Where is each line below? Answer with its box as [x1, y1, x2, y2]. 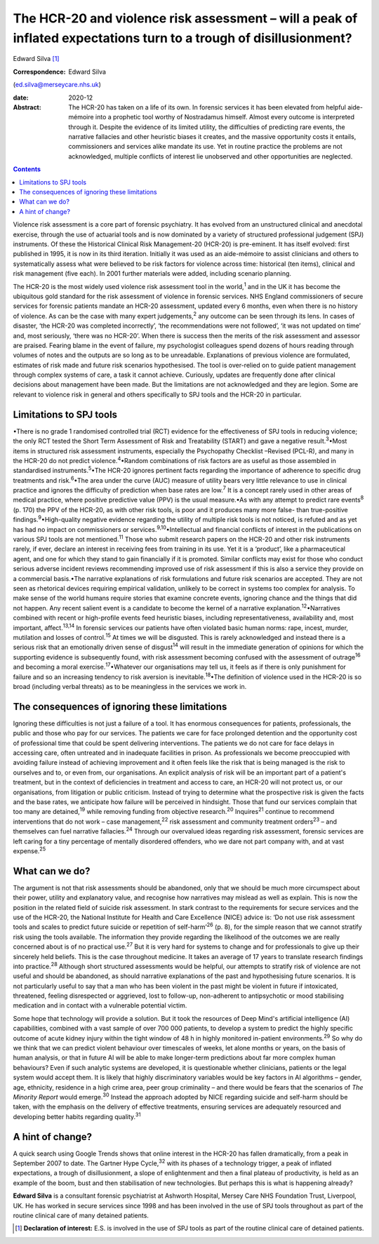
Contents [13, 165, 41, 173]
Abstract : [13, 102, 41, 112]
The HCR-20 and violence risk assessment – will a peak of [13, 11, 358, 26]
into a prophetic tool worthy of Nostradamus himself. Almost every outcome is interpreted [95, 113, 354, 121]
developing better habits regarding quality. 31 [13, 1111, 141, 1121]
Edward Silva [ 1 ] [13, 55, 60, 63]
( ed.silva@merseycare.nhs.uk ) [13, 81, 101, 89]
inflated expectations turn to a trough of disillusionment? [13, 30, 352, 46]
